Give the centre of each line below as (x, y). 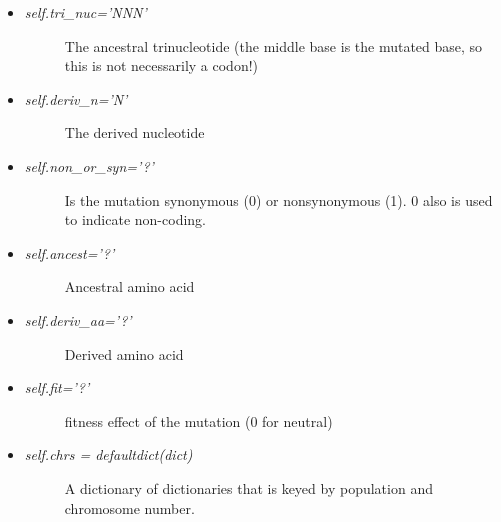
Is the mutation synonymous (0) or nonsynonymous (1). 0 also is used (278, 199)
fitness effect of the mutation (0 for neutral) (198, 420)
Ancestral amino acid (129, 286)
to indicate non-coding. (135, 219)
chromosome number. (129, 507)
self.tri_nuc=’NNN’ (85, 12)
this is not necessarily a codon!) (161, 65)
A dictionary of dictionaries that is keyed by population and (248, 487)
